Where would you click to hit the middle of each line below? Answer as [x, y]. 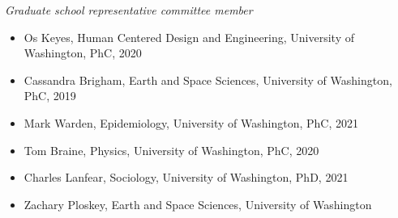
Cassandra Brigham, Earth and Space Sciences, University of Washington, [208, 80]
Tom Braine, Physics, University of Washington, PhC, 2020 [171, 150]
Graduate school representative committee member [129, 10]
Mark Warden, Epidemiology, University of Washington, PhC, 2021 [191, 122]
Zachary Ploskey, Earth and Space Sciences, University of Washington [198, 204]
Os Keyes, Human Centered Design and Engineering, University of [189, 37]
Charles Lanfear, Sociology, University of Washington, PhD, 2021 [186, 177]
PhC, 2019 [50, 96]
